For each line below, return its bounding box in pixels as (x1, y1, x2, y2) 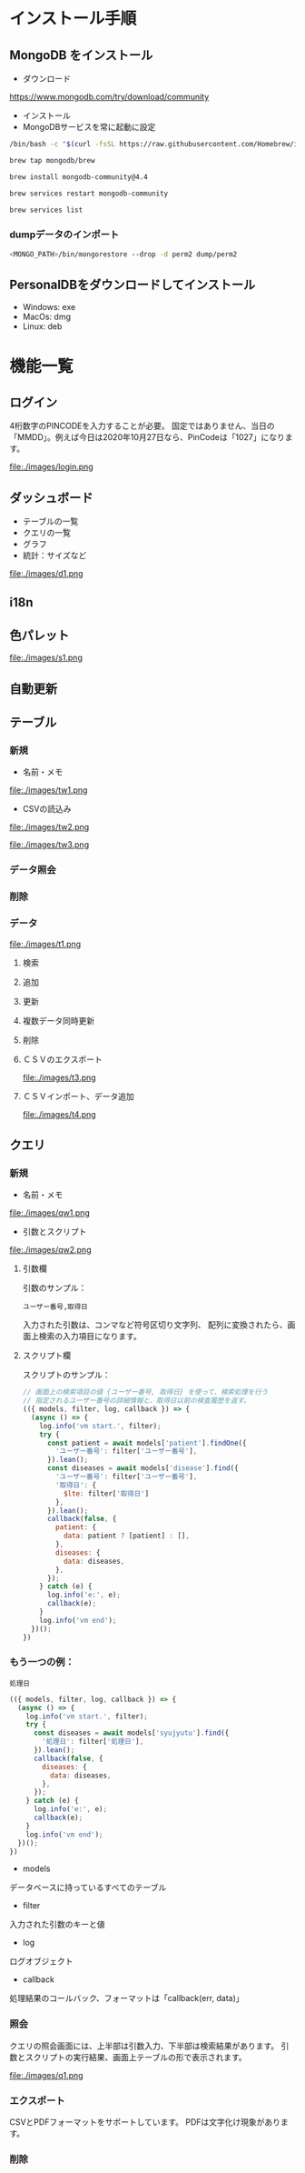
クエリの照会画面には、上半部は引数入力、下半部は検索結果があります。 (9, 2040, 280, 2051)
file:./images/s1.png (9, 652, 84, 664)
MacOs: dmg (22, 311, 71, 323)
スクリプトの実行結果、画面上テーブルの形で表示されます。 (25, 2051, 247, 2062)
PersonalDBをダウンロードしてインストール (9, 276, 256, 292)
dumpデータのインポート (9, 228, 120, 241)
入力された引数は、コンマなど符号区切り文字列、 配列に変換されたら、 (22, 1319, 288, 1330)
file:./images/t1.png (9, 938, 82, 949)
